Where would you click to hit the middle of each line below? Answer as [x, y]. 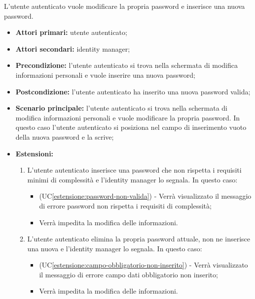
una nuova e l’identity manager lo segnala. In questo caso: [115, 248]
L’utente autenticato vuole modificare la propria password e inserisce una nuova [125, 6]
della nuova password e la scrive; [65, 136]
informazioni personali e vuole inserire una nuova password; [105, 75]
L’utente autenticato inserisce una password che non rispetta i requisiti [134, 170]
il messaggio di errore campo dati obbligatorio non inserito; [128, 274]
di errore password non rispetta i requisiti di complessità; [125, 205]
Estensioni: [35, 153]
